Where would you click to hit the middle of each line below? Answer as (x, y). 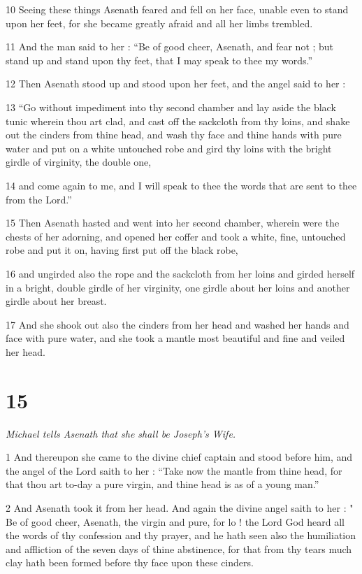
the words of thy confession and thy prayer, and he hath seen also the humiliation (181, 535)
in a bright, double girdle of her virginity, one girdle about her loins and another (178, 287)
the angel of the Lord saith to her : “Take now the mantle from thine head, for (174, 470)
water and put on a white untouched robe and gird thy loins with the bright (169, 148)
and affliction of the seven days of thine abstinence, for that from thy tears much (179, 548)
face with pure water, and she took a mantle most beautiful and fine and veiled (175, 338)
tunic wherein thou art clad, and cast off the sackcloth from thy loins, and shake (178, 121)
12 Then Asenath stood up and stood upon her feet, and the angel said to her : (176, 84)
